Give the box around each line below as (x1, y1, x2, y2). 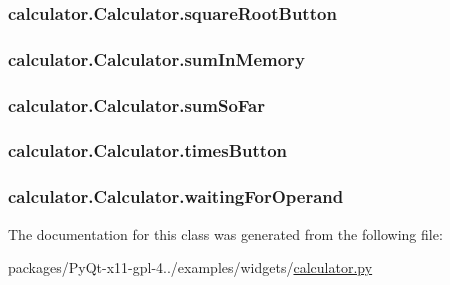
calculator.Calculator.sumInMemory (8, 46, 305, 71)
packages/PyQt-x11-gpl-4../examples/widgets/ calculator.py (8, 257, 373, 278)
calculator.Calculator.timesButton (8, 138, 287, 163)
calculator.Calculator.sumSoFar (8, 92, 266, 117)
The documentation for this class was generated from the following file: (8, 223, 443, 244)
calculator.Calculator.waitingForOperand (8, 184, 344, 209)
